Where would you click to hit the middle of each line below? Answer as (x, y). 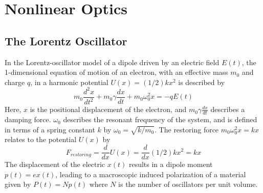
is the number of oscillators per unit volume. (188, 184)
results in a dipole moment (171, 164)
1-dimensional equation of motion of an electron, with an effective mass (116, 72)
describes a (228, 109)
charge (15, 82)
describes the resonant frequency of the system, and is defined (160, 119)
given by (18, 184)
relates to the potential (41, 139)
